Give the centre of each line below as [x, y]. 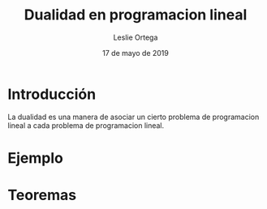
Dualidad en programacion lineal [136, 15]
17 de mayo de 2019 [136, 53]
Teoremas [42, 195]
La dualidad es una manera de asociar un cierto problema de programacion [133, 117]
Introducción [52, 94]
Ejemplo [36, 158]
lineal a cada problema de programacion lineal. [86, 125]
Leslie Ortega [136, 37]
